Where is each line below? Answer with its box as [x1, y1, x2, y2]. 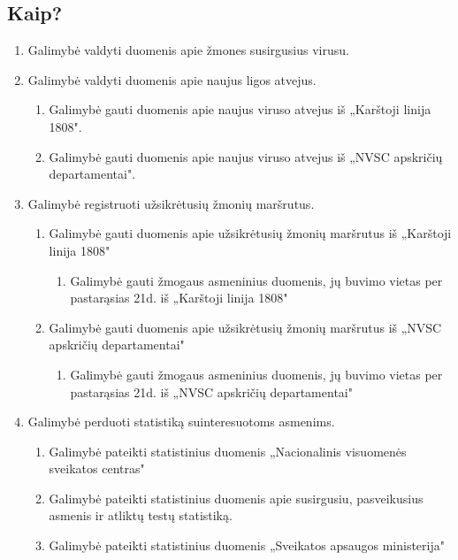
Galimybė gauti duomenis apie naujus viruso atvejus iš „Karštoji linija [49, 100, 431, 119]
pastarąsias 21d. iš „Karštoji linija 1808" [70, 288, 288, 307]
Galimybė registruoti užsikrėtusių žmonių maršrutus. [27, 194, 315, 212]
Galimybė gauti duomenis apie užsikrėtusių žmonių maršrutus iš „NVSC [49, 318, 442, 336]
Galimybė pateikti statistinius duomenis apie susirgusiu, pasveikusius [49, 488, 424, 507]
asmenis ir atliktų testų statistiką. [49, 506, 233, 525]
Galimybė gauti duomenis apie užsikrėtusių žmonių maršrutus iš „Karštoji [49, 224, 452, 242]
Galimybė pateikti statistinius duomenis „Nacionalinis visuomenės [49, 441, 407, 460]
